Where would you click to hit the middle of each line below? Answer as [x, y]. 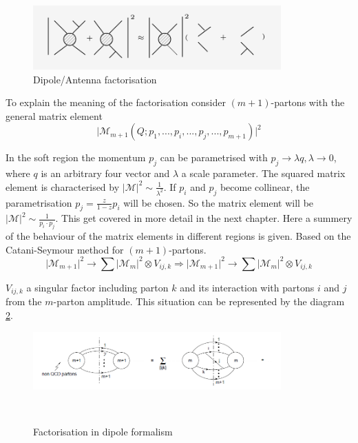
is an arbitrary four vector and [105, 173]
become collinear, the [265, 186]
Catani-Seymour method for [65, 249]
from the [24, 301]
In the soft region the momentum [76, 157]
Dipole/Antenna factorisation [95, 79]
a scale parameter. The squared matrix [263, 173]
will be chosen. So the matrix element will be [219, 202]
